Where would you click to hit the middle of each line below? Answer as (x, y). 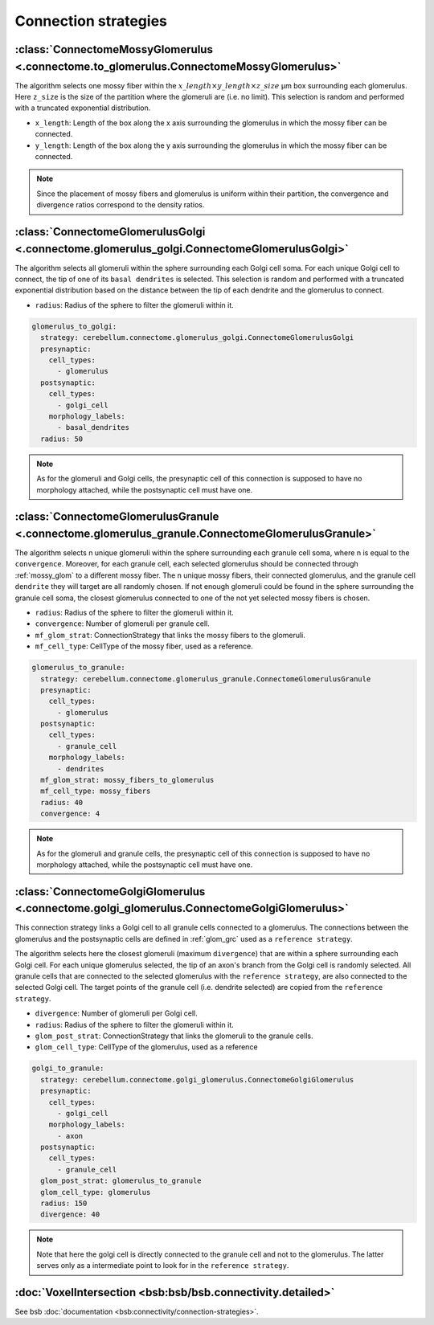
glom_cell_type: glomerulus (96, 1192)
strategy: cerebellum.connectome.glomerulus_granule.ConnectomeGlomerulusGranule (206, 679)
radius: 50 (62, 439)
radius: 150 (64, 1204)
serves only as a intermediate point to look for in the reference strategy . (163, 1266)
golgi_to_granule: (68, 1068)
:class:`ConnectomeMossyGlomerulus (114, 49)
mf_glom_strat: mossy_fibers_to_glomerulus (127, 780)
